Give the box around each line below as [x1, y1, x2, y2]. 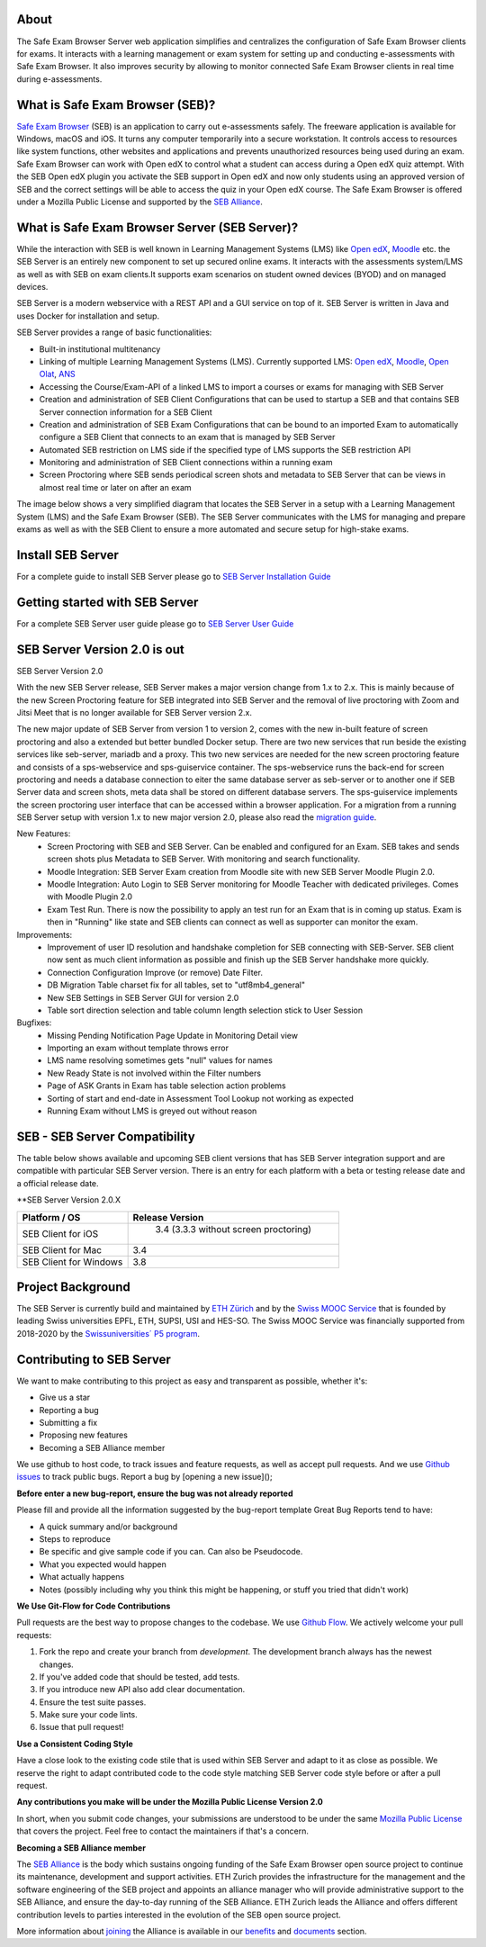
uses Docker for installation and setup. [16, 311, 160, 321]
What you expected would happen [39, 1558, 166, 1570]
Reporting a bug [39, 1404, 99, 1415]
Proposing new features [39, 1429, 128, 1440]
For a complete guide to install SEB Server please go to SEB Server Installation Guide [16, 571, 331, 581]
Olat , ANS [39, 369, 76, 380]
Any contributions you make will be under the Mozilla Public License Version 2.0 [16, 1797, 324, 1807]
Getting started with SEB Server [16, 594, 199, 609]
